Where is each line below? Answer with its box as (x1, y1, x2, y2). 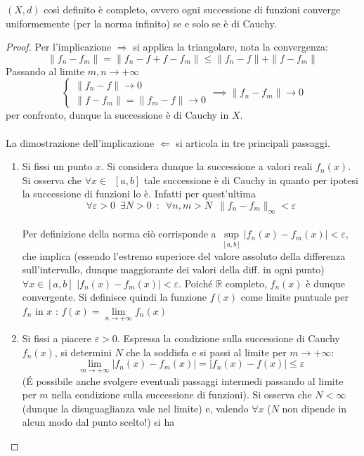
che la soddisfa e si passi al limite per (126, 344, 287, 359)
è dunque (306, 275, 345, 290)
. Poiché (178, 275, 213, 290)
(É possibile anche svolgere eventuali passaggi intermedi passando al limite (22, 373, 344, 388)
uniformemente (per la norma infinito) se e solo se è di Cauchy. (6, 15, 277, 30)
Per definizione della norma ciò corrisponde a (22, 226, 216, 241)
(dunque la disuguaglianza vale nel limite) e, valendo (22, 400, 249, 415)
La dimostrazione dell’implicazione (6, 135, 155, 150)
